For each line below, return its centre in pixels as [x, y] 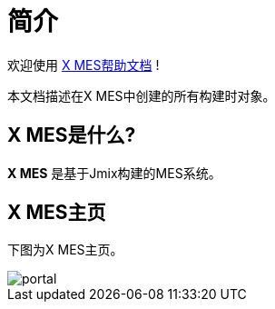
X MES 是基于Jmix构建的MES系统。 [114, 173]
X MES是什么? [72, 135]
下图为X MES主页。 [65, 250]
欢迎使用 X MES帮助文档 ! [83, 65]
